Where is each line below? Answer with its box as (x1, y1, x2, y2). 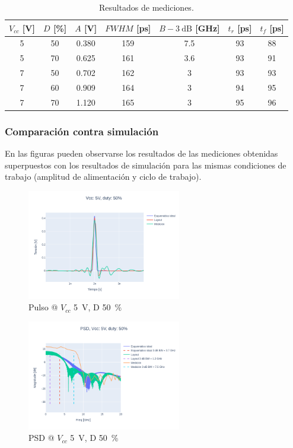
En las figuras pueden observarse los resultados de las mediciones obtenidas (5, 147, 278, 160)
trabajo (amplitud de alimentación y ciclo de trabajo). (5, 170, 202, 183)
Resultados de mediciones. (98, 1, 194, 13)
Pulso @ (28, 301, 58, 313)
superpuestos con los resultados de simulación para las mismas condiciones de (5, 158, 286, 171)
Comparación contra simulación (5, 123, 159, 138)
